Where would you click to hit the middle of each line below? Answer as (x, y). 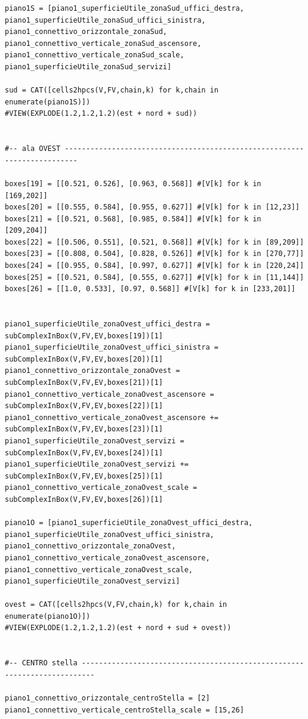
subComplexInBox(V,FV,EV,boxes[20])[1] (84, 359)
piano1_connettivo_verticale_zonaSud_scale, (95, 55)
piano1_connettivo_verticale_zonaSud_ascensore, (103, 43)
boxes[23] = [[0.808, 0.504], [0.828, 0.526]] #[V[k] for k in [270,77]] (155, 254)
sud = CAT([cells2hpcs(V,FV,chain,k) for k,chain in (112, 90)
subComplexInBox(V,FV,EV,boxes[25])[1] (84, 476)
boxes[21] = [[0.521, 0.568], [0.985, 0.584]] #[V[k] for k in (133, 219)
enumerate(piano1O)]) (48, 616)
